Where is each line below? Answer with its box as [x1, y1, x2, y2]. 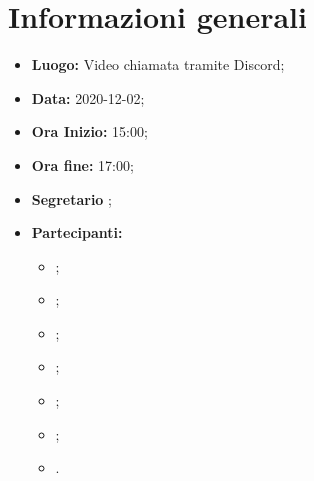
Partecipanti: [31, 222, 123, 243]
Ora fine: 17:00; [31, 154, 134, 175]
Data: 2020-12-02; [31, 87, 145, 108]
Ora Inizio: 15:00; [31, 121, 148, 142]
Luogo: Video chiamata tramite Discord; [31, 54, 285, 75]
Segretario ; [31, 188, 112, 209]
